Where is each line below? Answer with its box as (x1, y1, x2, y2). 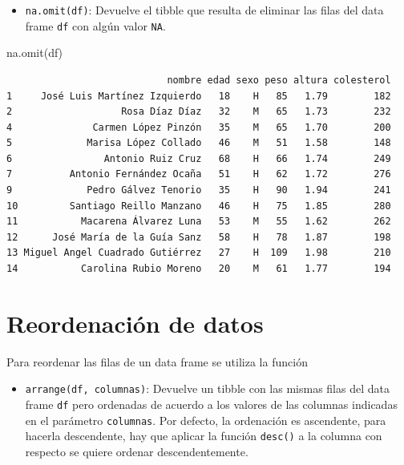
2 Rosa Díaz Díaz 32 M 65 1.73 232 (6, 106, 391, 118)
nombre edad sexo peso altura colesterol (167, 74, 391, 86)
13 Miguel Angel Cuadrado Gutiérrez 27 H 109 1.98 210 (6, 247, 391, 259)
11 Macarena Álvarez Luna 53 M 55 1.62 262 (6, 216, 391, 228)
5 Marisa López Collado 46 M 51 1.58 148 (6, 137, 391, 149)
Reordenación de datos (6, 306, 264, 339)
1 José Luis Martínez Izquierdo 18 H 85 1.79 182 (6, 90, 391, 102)
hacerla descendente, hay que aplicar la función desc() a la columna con (25, 427, 382, 444)
